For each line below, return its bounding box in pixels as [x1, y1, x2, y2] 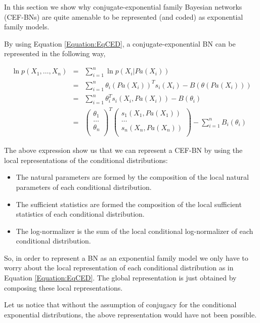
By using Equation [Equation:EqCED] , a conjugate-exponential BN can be [4, 38, 236, 49]
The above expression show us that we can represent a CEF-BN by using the [4, 145, 243, 155]
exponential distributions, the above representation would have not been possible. [4, 309, 257, 319]
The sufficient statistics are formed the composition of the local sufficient [16, 198, 242, 209]
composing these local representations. [4, 282, 123, 293]
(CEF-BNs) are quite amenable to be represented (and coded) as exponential [4, 11, 243, 22]
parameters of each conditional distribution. [16, 181, 152, 192]
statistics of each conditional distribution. [16, 209, 145, 219]
